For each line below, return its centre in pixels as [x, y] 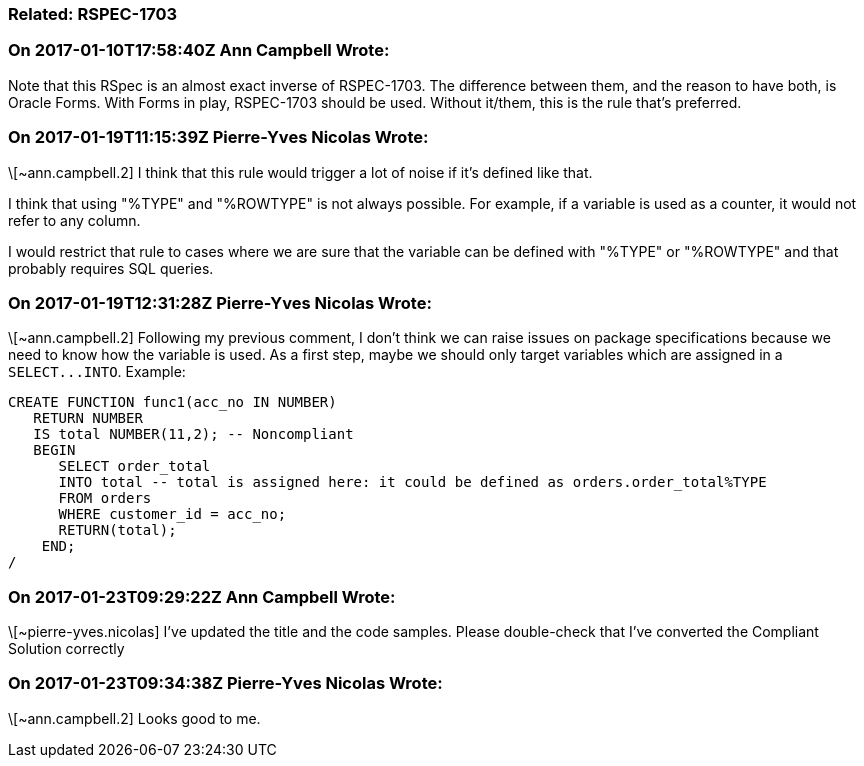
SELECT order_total [134, 466]
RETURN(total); [117, 530]
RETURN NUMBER [88, 418]
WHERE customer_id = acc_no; [172, 514]
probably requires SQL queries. [111, 268]
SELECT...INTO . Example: [97, 372]
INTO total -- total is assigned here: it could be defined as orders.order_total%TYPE [412, 482]
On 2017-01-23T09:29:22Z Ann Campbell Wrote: [202, 596]
